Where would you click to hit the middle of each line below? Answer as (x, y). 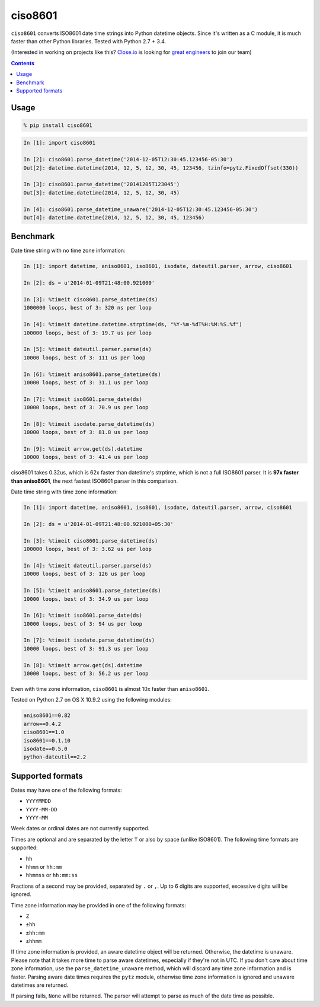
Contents (23, 63)
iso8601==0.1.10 (47, 740)
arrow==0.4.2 (42, 724)
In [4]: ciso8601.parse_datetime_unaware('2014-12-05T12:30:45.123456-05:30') (140, 209)
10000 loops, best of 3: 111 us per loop (84, 358)
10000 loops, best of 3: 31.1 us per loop (86, 382)
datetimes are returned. (40, 985)
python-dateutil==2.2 (55, 757)
